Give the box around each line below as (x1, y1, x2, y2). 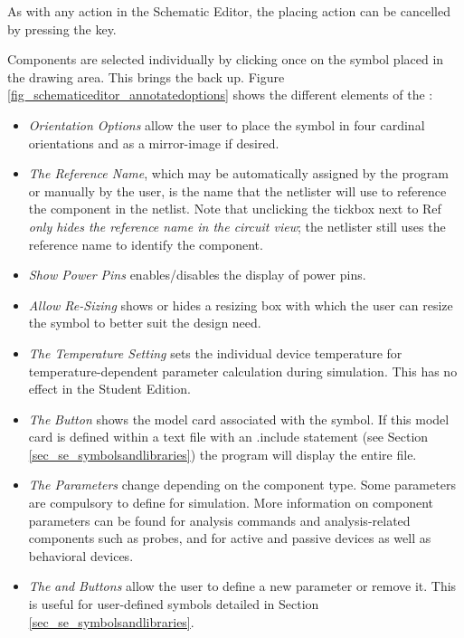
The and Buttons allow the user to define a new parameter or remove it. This (28, 576, 457, 595)
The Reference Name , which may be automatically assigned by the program (28, 164, 449, 183)
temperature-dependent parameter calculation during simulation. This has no (28, 361, 458, 380)
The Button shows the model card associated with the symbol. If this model (28, 409, 450, 428)
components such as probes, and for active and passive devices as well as (28, 528, 431, 548)
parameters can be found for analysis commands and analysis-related (28, 510, 411, 529)
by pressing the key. (7, 19, 117, 38)
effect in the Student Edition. (28, 379, 191, 398)
